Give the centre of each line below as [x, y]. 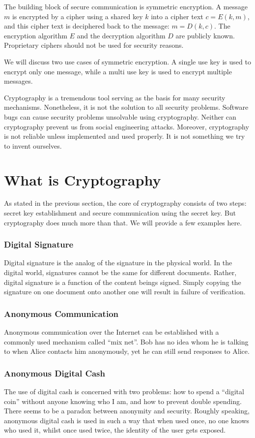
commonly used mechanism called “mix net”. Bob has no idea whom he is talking [126, 341]
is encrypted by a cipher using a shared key [77, 16]
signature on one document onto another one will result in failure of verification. [125, 292]
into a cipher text [177, 16]
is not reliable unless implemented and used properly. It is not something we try [125, 136]
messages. [18, 81]
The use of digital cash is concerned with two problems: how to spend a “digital [124, 391]
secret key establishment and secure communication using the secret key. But [120, 213]
